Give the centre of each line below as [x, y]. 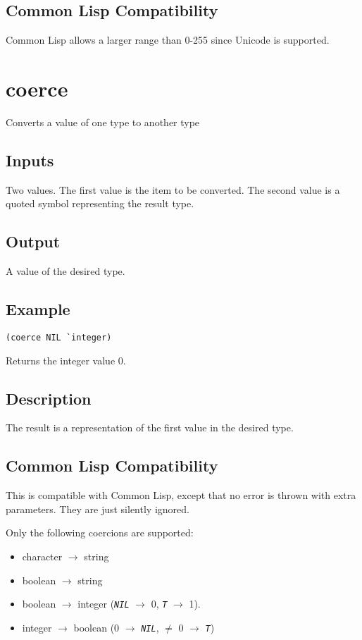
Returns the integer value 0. [66, 360]
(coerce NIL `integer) [59, 337]
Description [49, 398]
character [42, 556]
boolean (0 [96, 627]
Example [38, 309]
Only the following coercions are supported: [100, 533]
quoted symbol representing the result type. [100, 203]
